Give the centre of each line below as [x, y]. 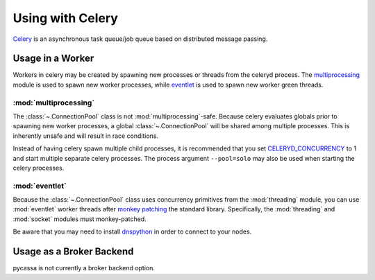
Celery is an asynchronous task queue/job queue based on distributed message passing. [140, 39]
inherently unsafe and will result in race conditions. [86, 136]
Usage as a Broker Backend [73, 252]
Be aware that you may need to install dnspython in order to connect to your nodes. [132, 231]
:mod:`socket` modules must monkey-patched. [80, 219]
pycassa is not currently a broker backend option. [84, 268]
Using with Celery [65, 18]
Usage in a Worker [53, 59]
